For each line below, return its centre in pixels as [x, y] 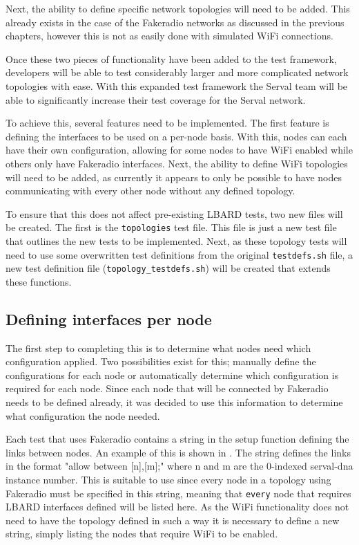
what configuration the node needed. [83, 415]
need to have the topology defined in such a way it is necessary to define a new [173, 520]
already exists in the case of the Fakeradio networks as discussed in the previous [175, 22]
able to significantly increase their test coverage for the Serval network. [156, 99]
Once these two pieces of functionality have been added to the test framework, [171, 58]
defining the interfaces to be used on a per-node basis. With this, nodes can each [176, 136]
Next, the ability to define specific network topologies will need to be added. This [178, 8]
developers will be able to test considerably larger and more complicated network [177, 72]
